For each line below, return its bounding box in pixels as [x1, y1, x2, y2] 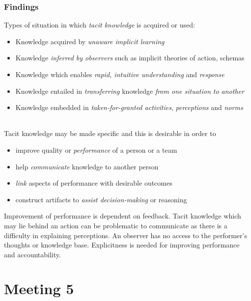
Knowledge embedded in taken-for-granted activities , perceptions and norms [15, 102, 243, 112]
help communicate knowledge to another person [15, 161, 159, 171]
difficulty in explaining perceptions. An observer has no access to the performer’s [4, 230, 247, 240]
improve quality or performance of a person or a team [15, 144, 177, 155]
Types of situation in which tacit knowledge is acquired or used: [4, 20, 195, 30]
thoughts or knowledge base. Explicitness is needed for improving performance [4, 240, 240, 250]
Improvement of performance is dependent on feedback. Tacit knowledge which [4, 211, 241, 221]
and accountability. [4, 249, 61, 259]
